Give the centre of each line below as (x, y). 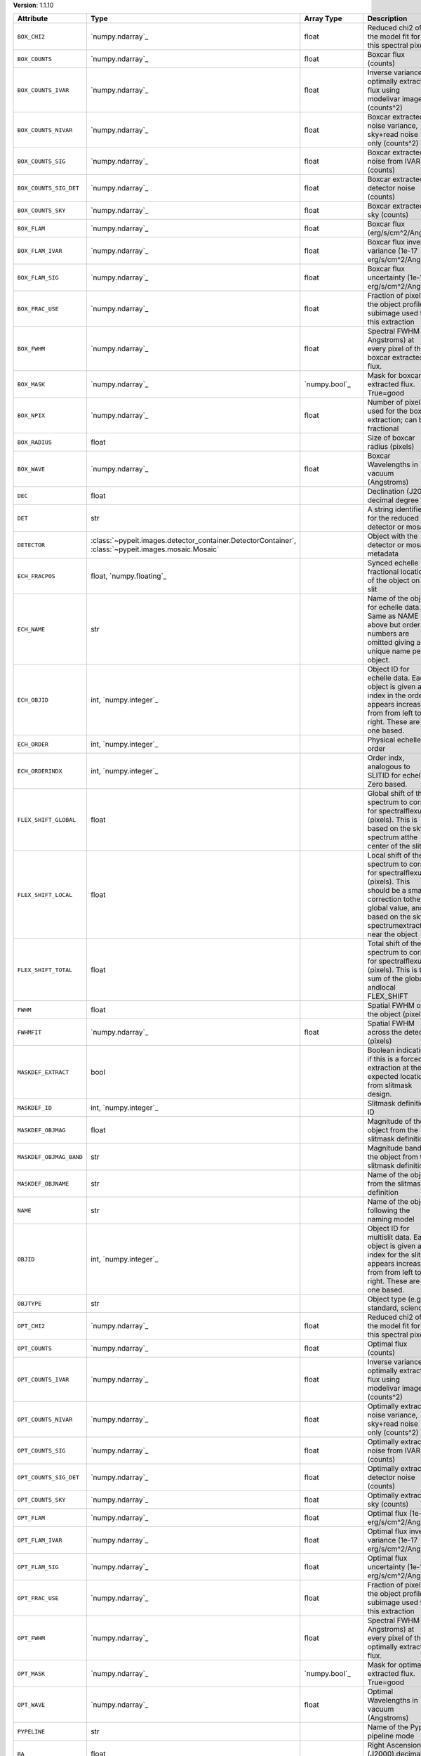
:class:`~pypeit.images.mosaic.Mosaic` (155, 549)
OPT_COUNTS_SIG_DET (48, 1477)
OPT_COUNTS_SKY (41, 1500)
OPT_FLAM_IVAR (40, 1540)
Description (387, 19)
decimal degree (393, 500)
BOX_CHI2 (31, 36)
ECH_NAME (31, 629)
